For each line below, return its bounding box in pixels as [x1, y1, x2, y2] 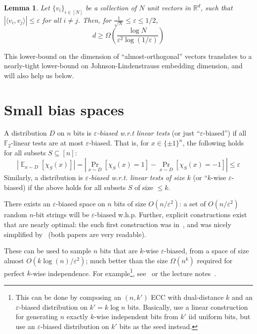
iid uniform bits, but [188, 311, 251, 322]
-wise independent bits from [94, 311, 178, 322]
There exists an [4, 198, 50, 209]
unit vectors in [147, 2, 191, 12]
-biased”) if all [203, 128, 247, 138]
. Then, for [78, 14, 112, 25]
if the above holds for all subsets [28, 182, 126, 192]
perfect [4, 268, 25, 278]
